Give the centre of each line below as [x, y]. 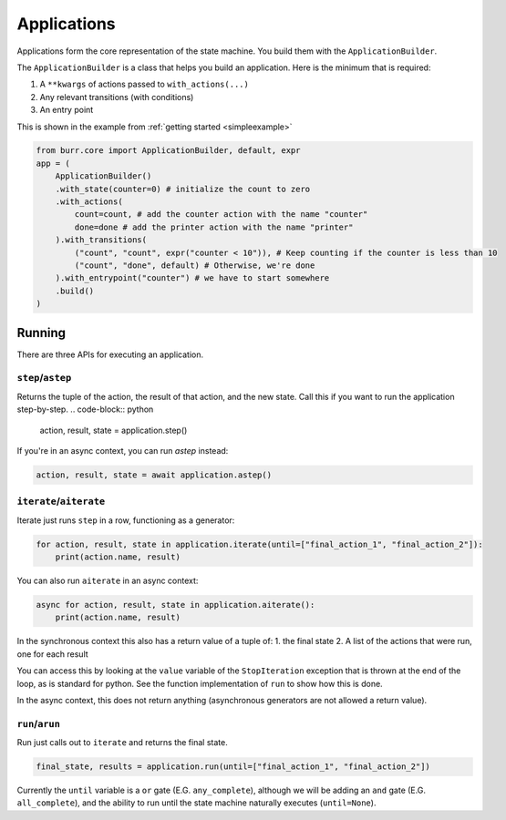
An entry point [67, 110]
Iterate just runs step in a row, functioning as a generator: [126, 520]
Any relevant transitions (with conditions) [117, 97]
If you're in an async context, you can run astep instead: [123, 450]
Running [41, 333]
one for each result [52, 654]
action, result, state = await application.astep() [154, 475]
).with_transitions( [101, 240]
